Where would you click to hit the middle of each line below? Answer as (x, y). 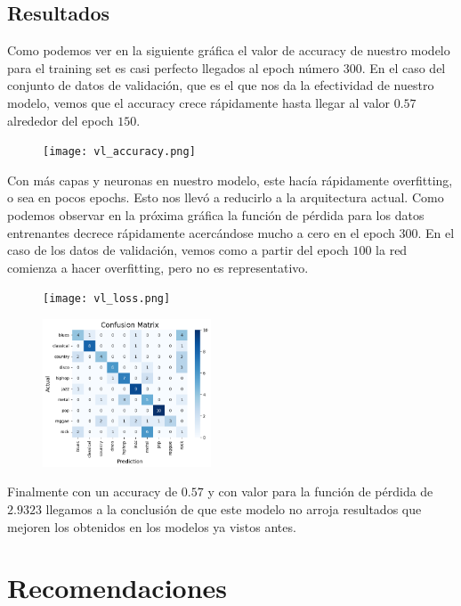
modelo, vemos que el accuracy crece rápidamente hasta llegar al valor (199, 102)
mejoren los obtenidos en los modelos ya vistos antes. (152, 526)
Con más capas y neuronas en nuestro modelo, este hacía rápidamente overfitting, (230, 180)
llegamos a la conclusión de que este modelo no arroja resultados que (234, 509)
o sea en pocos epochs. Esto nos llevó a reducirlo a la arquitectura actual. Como (226, 197)
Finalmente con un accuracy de (93, 491)
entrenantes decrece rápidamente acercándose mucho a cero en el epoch (201, 232)
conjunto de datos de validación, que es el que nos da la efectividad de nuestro (221, 85)
